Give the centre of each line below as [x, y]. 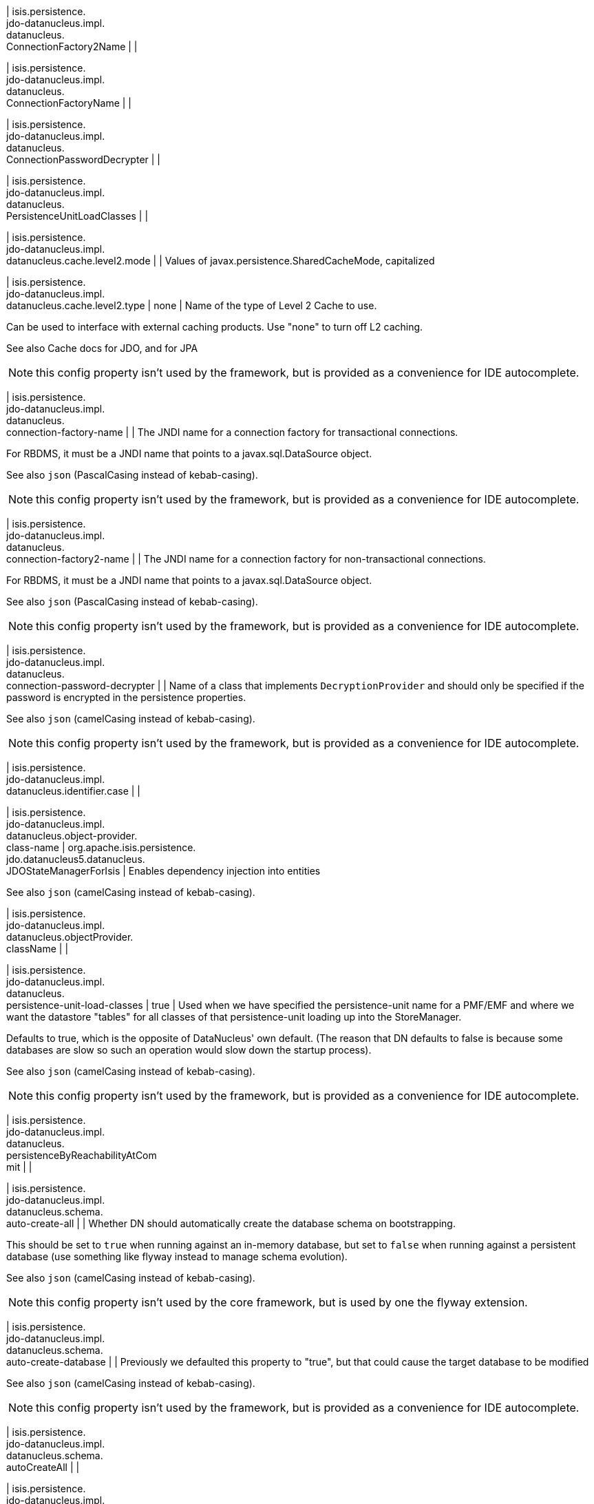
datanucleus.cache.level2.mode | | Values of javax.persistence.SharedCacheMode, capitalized [221, 261]
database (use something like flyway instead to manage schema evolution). [177, 1256]
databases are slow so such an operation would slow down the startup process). [189, 1050]
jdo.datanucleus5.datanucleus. [76, 859]
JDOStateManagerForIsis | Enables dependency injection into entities [163, 871]
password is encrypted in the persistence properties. [126, 697]
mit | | [19, 1167]
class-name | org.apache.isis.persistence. [101, 847]
